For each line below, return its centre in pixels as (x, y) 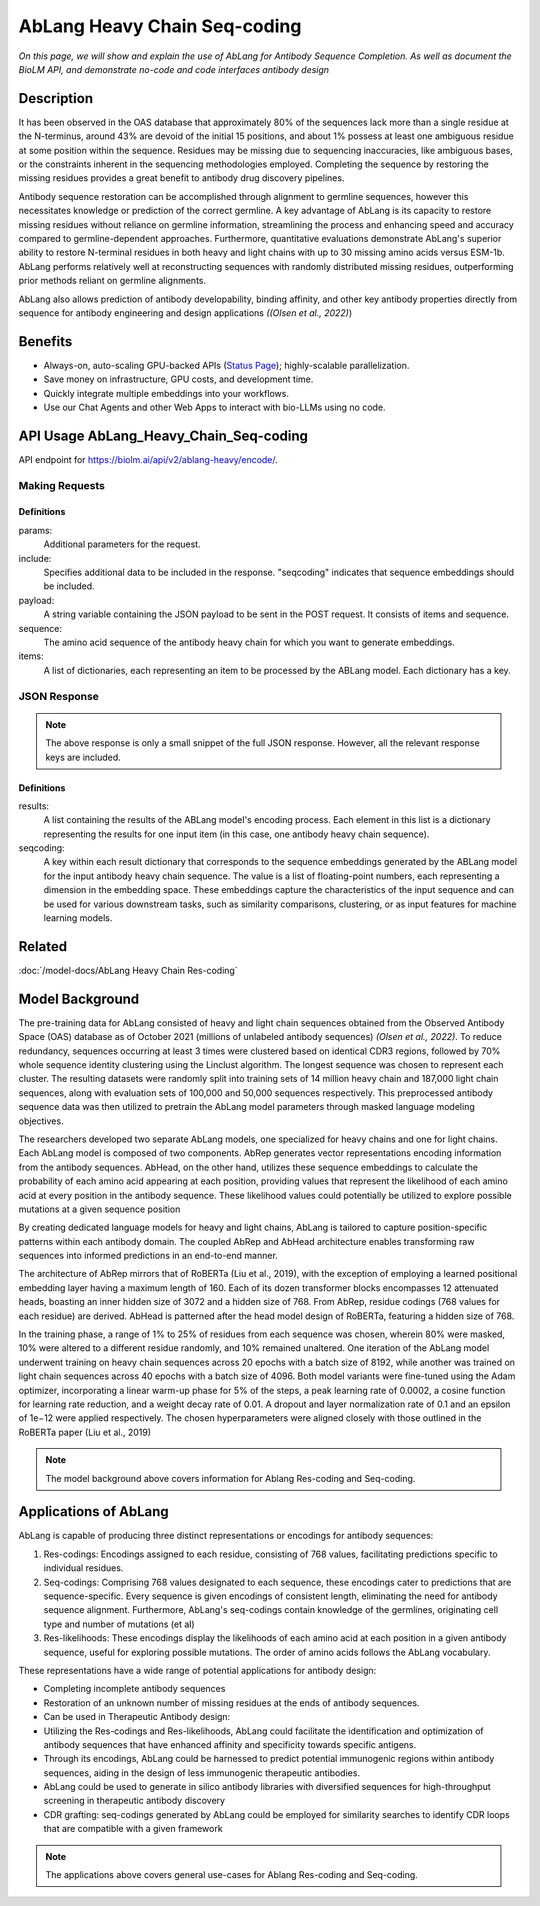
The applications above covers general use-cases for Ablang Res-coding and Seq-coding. (232, 1875)
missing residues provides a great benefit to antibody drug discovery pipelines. (181, 178)
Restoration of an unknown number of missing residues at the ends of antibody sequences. (231, 1702)
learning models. (78, 918)
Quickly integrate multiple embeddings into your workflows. (166, 393)
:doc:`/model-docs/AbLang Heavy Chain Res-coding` (128, 970)
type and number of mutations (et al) (119, 1624)
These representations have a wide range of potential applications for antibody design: (197, 1670)
